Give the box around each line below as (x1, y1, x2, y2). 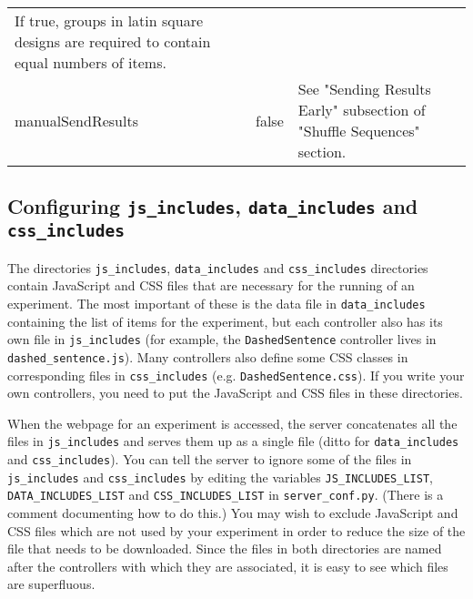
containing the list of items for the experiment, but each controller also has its (7, 311, 443, 330)
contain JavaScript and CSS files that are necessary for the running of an (7, 276, 415, 295)
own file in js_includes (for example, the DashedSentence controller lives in (7, 330, 437, 349)
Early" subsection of (297, 99, 426, 120)
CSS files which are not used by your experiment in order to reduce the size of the (7, 521, 466, 540)
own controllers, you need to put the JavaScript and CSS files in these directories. (7, 383, 463, 402)
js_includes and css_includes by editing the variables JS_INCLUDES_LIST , (7, 467, 433, 486)
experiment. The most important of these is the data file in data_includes (7, 294, 426, 312)
